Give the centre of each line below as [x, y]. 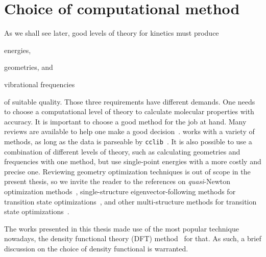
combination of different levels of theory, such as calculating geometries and [122, 151]
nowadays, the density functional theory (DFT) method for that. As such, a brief [133, 238]
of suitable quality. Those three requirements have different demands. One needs [130, 101]
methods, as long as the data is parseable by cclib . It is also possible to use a [128, 141]
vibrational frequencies [40, 84]
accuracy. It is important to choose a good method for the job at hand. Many [125, 121]
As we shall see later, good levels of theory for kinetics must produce [112, 33]
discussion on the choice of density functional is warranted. [96, 248]
